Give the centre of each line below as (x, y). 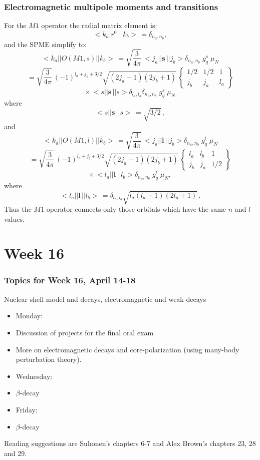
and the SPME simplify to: (46, 44)
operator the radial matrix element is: (99, 25)
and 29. (16, 453)
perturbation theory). (49, 359)
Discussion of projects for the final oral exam (85, 332)
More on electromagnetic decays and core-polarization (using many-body (127, 349)
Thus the (18, 208)
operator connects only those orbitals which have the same (136, 208)
